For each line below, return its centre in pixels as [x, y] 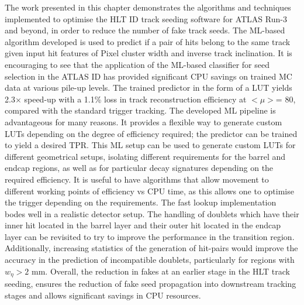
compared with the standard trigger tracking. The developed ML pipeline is [140, 110]
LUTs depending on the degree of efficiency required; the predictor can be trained [151, 133]
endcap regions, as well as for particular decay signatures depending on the [139, 168]
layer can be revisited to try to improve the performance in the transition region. [150, 236]
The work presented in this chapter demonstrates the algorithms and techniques [148, 7]
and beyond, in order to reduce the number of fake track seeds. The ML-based [145, 30]
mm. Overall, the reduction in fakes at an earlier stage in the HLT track [161, 271]
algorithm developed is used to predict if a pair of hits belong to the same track [148, 41]
